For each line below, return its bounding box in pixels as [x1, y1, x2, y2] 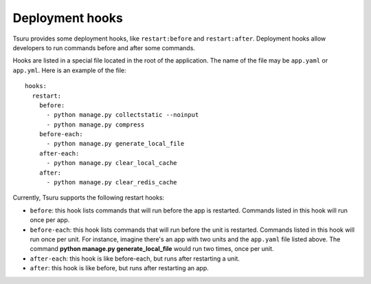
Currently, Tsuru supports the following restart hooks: [12, 193, 165, 202]
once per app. [30, 216, 70, 224]
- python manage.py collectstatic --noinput [46, 111, 199, 119]
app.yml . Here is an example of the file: [12, 66, 126, 74]
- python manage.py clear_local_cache [46, 159, 178, 167]
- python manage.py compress [46, 120, 145, 129]
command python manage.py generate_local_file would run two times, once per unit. [30, 245, 274, 253]
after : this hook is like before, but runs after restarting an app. [30, 264, 209, 272]
